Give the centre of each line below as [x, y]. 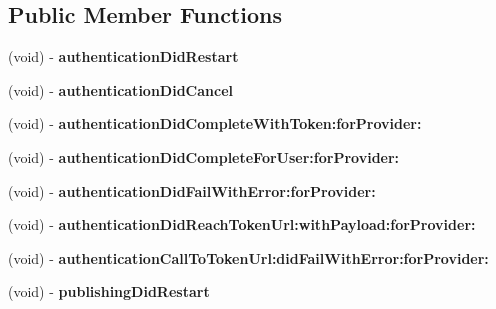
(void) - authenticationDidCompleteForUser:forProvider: [204, 156]
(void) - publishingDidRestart [109, 291]
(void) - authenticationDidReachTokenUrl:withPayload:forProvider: [242, 224]
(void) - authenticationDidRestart [123, 56]
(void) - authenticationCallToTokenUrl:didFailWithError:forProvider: [248, 257]
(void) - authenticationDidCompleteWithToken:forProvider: [215, 123]
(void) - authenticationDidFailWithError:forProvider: [192, 190]
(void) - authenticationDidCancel [121, 89]
